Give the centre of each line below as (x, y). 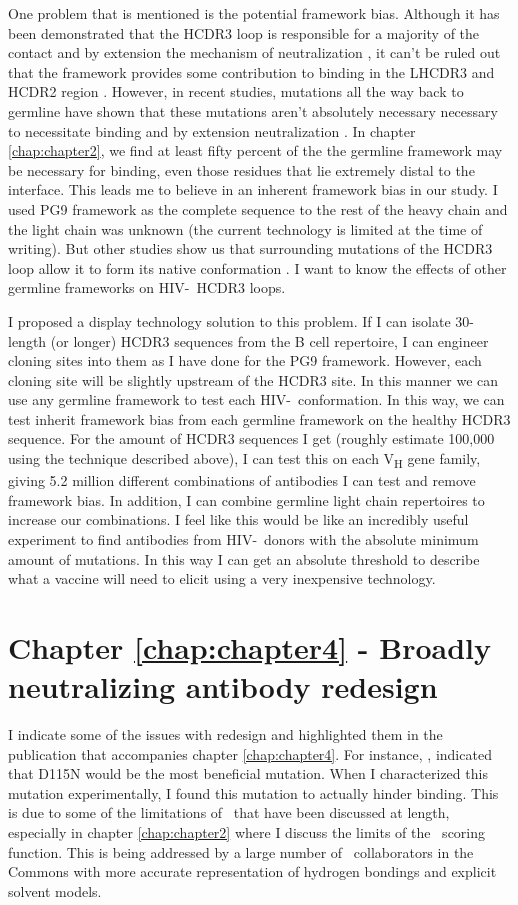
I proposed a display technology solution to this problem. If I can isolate (229, 320)
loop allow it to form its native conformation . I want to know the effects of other (257, 267)
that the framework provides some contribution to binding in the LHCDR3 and (251, 71)
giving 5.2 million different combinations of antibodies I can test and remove (242, 480)
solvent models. (55, 890)
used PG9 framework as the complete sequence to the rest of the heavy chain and (258, 208)
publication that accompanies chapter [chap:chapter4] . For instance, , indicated (250, 753)
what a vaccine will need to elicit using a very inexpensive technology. (222, 578)
